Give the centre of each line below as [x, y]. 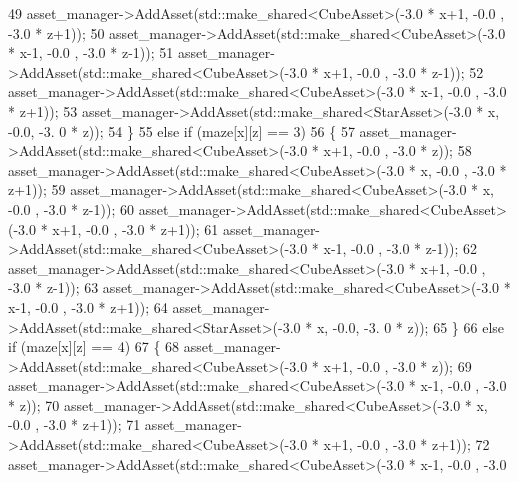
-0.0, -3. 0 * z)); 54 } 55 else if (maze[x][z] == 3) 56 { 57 [181, 130]
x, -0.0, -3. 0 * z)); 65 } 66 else [410, 326]
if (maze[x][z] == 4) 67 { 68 [94, 346]
